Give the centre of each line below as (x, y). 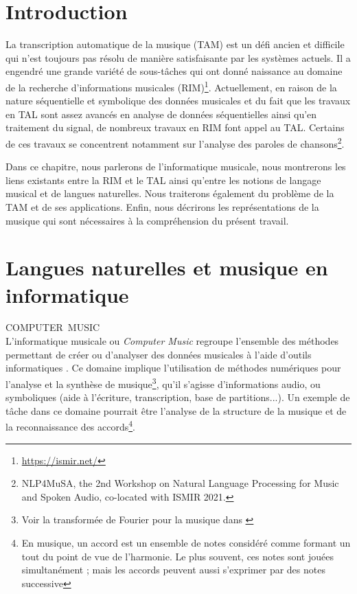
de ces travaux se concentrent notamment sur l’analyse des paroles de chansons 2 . (175, 142)
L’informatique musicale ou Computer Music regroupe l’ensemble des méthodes (172, 341)
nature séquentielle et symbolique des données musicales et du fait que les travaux (178, 101)
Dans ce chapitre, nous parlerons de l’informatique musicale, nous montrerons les (176, 167)
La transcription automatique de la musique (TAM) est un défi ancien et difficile (175, 44)
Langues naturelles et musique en (167, 267)
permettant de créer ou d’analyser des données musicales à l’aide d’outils (159, 354)
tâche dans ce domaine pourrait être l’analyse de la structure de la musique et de (176, 410)
